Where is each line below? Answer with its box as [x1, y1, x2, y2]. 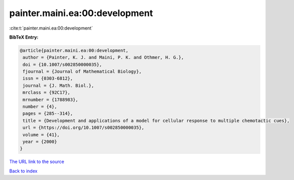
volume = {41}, [23, 132, 60, 137]
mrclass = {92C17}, [23, 90, 70, 95]
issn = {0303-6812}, [23, 76, 73, 81]
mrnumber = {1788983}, [23, 97, 79, 102]
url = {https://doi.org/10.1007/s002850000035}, [23, 125, 144, 130]
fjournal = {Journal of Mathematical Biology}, [23, 69, 142, 75]
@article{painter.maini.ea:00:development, [20, 48, 129, 53]
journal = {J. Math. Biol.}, [23, 83, 94, 88]
